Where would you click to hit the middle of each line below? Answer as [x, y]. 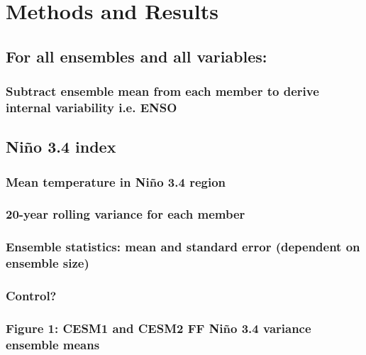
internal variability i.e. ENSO [91, 107]
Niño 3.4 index [61, 147]
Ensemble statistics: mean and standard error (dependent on [183, 247]
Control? [31, 296]
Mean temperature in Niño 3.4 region [116, 181]
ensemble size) [48, 263]
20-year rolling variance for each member [126, 214]
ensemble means [53, 344]
